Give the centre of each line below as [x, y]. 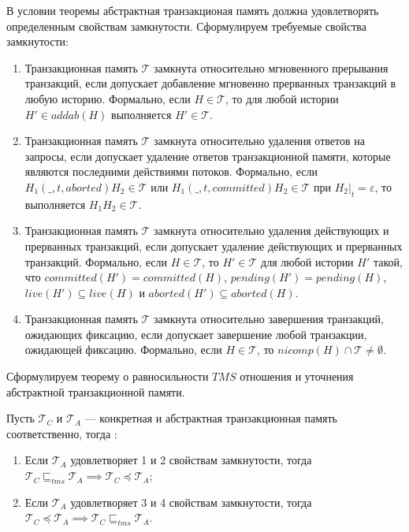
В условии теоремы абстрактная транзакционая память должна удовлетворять [193, 10]
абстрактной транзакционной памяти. [96, 391]
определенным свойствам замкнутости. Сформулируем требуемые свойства [186, 26]
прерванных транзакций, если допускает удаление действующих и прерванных [214, 246]
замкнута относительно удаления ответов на [259, 141]
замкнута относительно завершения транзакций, [269, 319]
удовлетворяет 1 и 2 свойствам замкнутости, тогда [191, 460]
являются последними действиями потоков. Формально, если [171, 171]
